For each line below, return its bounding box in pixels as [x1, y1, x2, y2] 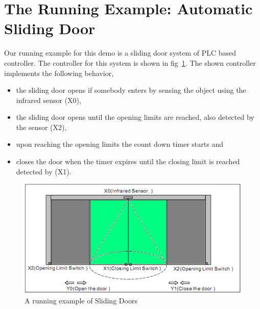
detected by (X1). [16, 166, 72, 176]
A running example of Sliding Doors [25, 295, 137, 305]
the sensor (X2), [16, 121, 67, 132]
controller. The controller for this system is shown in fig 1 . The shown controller [4, 57, 256, 68]
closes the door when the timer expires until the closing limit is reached [16, 156, 240, 167]
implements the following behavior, [4, 67, 114, 78]
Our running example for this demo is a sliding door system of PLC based [4, 47, 237, 58]
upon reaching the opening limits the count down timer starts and [16, 139, 223, 149]
